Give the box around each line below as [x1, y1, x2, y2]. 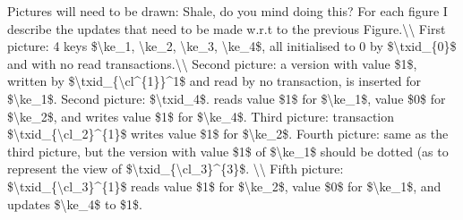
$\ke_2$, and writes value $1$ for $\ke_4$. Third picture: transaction [7, 106, 395, 125]
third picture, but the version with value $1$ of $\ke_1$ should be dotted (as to [7, 141, 449, 160]
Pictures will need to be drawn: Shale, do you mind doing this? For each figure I [7, 2, 448, 20]
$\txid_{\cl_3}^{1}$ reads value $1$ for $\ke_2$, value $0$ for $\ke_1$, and [7, 176, 442, 195]
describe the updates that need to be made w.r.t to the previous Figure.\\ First [7, 19, 446, 38]
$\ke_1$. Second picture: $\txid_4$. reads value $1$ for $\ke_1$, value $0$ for [7, 89, 446, 107]
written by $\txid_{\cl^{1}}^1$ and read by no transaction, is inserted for [7, 72, 422, 90]
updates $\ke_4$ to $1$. [7, 194, 142, 213]
